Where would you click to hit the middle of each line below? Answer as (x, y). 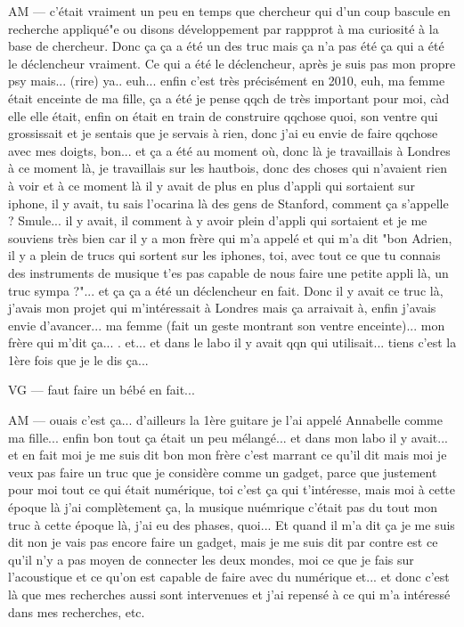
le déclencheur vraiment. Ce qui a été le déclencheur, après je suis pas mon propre (232, 63)
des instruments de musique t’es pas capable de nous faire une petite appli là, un (228, 272)
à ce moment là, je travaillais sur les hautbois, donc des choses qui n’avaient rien (228, 168)
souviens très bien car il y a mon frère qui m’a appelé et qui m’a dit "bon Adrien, (230, 237)
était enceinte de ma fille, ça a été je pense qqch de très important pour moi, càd (229, 98)
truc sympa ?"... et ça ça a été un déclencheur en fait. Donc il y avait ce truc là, (226, 290)
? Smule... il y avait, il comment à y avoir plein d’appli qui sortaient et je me (218, 220)
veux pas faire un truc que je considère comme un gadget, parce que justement (223, 472)
